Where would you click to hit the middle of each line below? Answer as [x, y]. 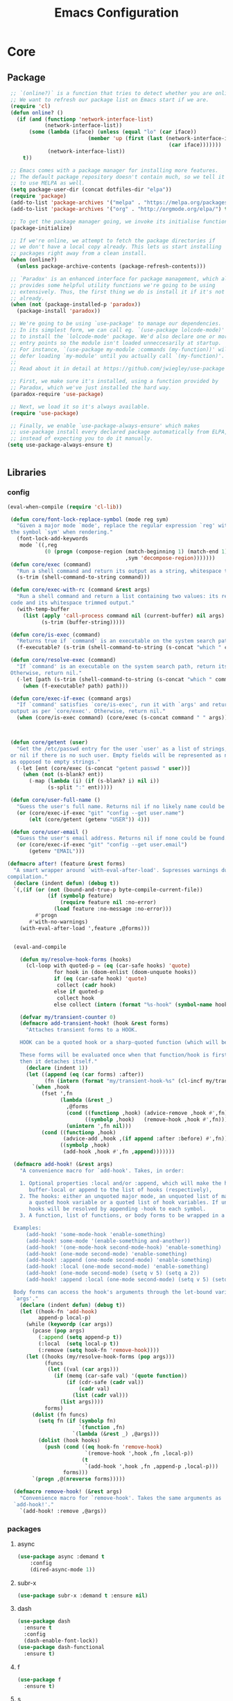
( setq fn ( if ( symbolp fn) [77, 1421]
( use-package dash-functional [61, 1647]
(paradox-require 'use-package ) [57, 394]
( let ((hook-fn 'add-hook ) [59, 1311]
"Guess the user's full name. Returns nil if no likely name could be [121, 806]
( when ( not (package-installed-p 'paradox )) [75, 305]
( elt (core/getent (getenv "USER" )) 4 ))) [89, 819]
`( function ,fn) [102, 1428]
